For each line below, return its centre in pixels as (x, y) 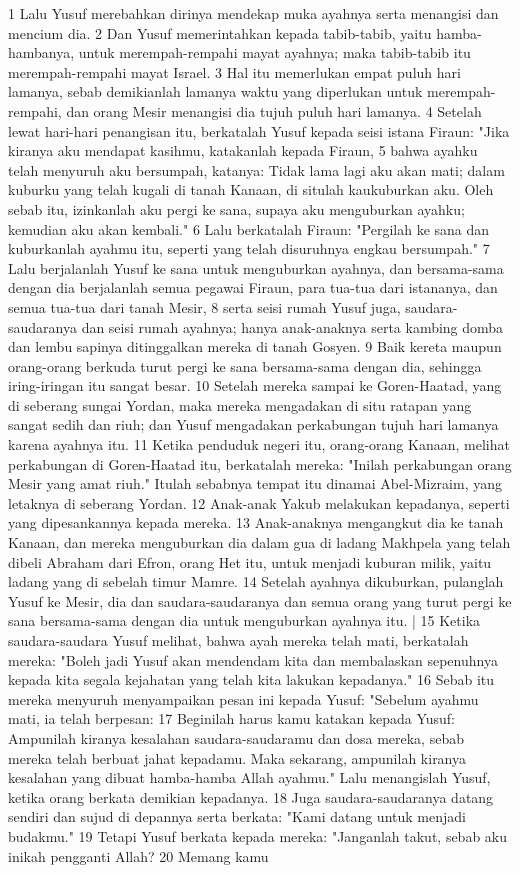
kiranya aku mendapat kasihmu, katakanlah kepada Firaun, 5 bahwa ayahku (243, 150)
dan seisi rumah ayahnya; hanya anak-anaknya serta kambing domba (292, 326)
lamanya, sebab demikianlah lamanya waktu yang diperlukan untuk (215, 91)
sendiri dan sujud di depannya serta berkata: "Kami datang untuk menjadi (237, 816)
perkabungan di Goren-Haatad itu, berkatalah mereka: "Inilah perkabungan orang (260, 463)
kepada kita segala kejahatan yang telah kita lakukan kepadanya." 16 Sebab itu (251, 679)
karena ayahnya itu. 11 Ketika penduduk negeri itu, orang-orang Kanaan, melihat (259, 444)
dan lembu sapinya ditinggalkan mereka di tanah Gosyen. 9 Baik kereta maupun (255, 346)
